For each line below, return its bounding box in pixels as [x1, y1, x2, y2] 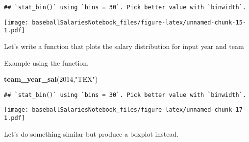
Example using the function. [4, 57, 89, 68]
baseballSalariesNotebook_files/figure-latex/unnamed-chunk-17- [32, 106, 246, 114]
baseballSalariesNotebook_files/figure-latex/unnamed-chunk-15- [32, 19, 246, 26]
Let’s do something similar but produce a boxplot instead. [4, 128, 179, 139]
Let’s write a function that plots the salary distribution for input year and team [4, 41, 244, 51]
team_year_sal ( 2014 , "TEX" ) [4, 74, 98, 84]
